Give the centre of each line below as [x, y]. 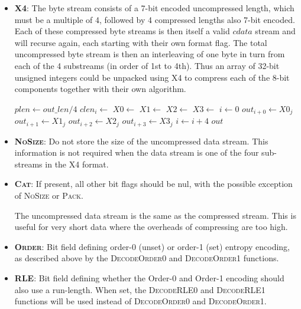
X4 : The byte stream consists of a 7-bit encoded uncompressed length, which [154, 8]
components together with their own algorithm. [100, 89]
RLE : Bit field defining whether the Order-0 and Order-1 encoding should [149, 278]
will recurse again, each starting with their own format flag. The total [141, 42]
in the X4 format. [77, 164]
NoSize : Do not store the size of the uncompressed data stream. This [141, 141]
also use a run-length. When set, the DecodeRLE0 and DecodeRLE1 [140, 289]
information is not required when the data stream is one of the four [137, 152]
